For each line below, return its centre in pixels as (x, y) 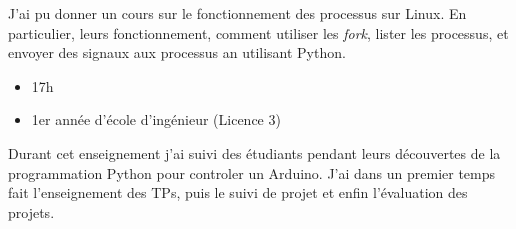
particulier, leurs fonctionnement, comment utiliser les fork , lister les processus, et (258, 32)
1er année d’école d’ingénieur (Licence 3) (156, 119)
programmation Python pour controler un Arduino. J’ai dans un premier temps (252, 172)
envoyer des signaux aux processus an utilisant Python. (177, 52)
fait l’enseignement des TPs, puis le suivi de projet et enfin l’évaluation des (238, 192)
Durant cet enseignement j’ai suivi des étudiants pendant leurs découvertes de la (254, 152)
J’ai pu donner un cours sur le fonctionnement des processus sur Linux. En (237, 13)
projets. (31, 211)
